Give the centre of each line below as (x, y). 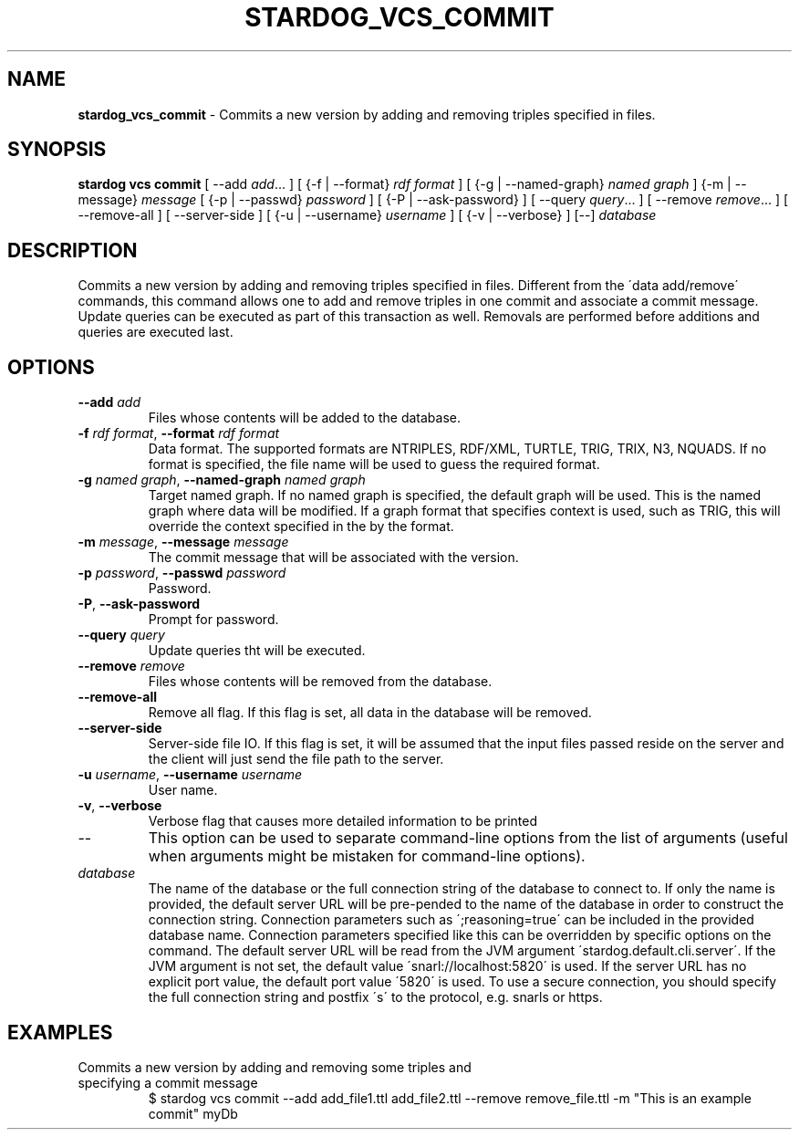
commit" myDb (193, 1113)
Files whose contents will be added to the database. (305, 418)
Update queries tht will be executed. (257, 651)
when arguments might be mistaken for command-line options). (367, 856)
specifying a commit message (168, 1082)
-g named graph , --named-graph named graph (222, 480)
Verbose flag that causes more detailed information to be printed (342, 821)
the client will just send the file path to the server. (296, 759)
